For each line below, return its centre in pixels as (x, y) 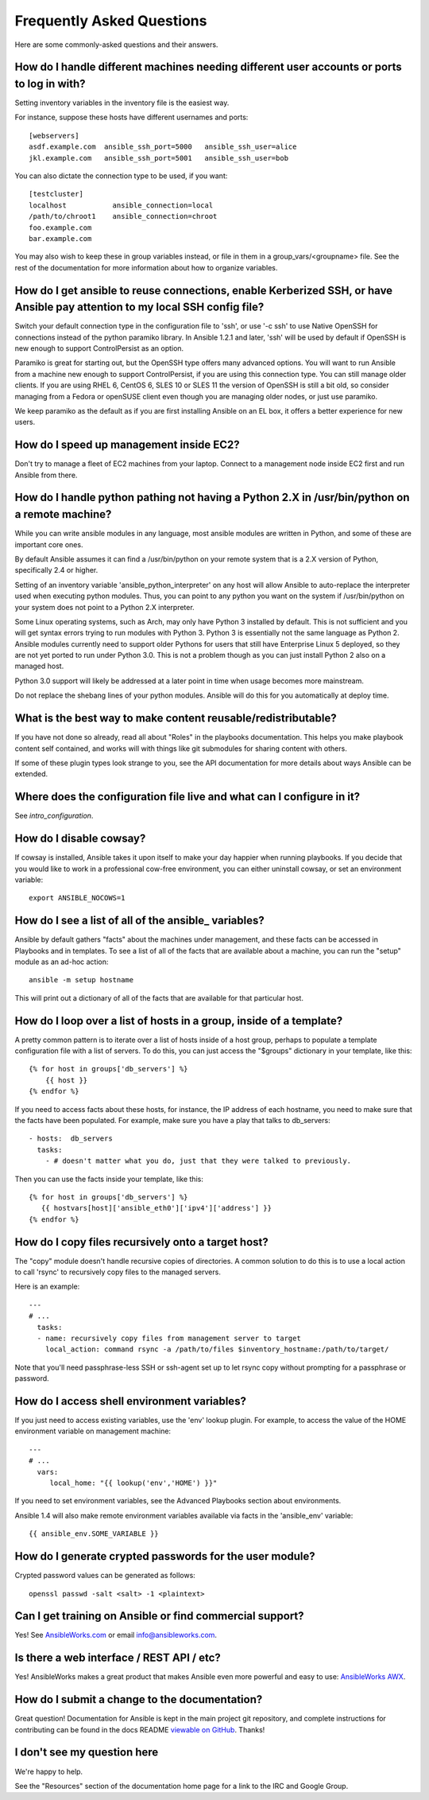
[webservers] (54, 136)
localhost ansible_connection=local (121, 205)
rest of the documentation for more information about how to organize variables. (146, 267)
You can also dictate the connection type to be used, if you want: (121, 176)
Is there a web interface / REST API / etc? (118, 1658)
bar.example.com (60, 238)
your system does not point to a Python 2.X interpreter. (104, 607)
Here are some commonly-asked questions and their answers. (116, 45)
